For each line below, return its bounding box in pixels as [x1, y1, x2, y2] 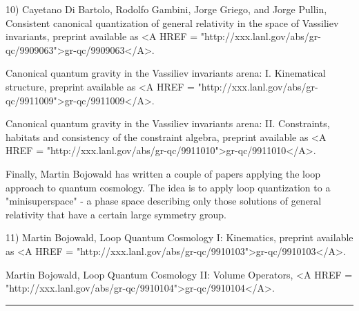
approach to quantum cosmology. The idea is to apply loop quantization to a [6, 180, 331, 194]
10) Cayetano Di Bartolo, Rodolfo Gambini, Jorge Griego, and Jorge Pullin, [6, 2, 327, 16]
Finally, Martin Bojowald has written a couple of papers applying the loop [6, 166, 321, 180]
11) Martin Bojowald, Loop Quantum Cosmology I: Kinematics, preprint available [6, 230, 353, 245]
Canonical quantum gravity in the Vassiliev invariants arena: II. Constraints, [6, 116, 330, 131]
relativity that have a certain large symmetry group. [6, 207, 226, 221]
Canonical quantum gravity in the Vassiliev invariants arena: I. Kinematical [6, 66, 326, 80]
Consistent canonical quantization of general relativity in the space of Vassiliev [6, 15, 339, 30]
